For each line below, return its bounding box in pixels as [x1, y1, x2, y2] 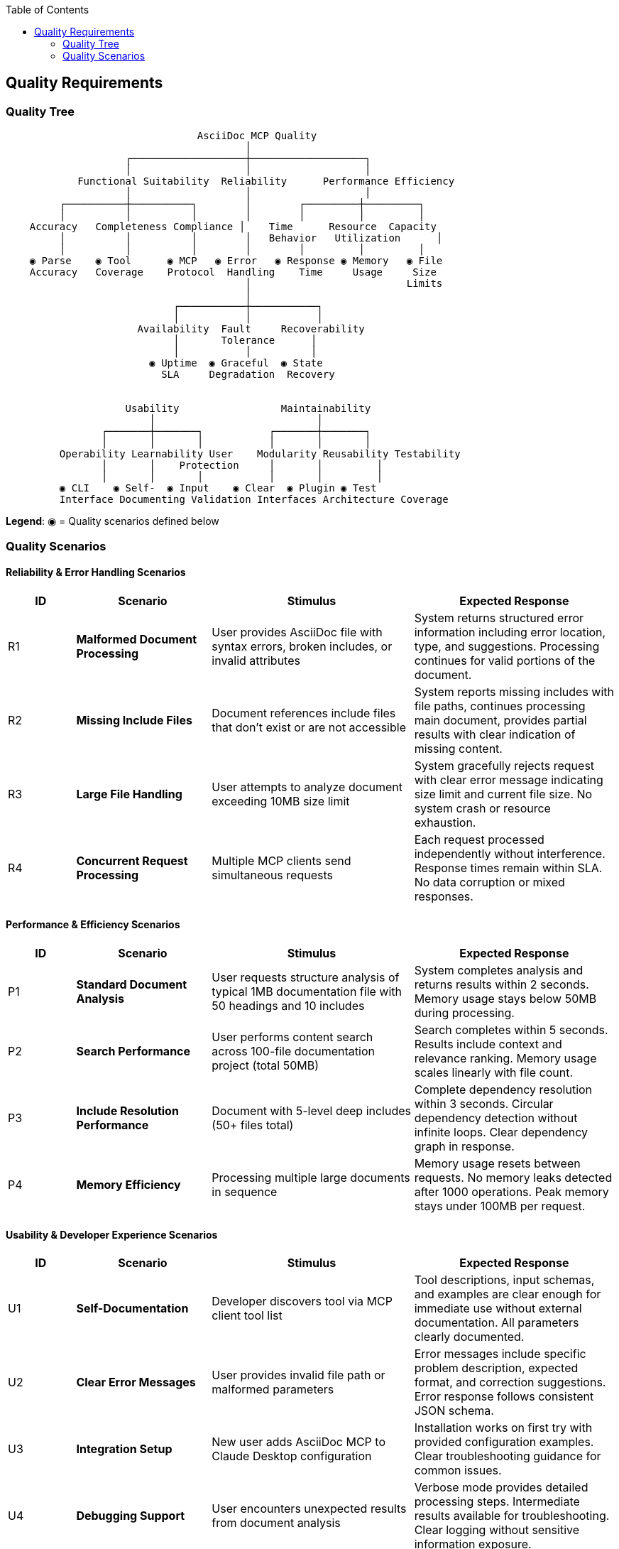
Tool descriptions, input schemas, [414, 1273, 595, 1288]
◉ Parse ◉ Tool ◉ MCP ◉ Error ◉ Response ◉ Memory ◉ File [29, 255, 443, 267]
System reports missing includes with [414, 684, 614, 699]
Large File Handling [76, 786, 182, 801]
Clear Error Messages [76, 1375, 196, 1390]
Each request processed [414, 832, 544, 847]
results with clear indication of [414, 727, 576, 741]
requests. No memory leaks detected [414, 1170, 613, 1185]
